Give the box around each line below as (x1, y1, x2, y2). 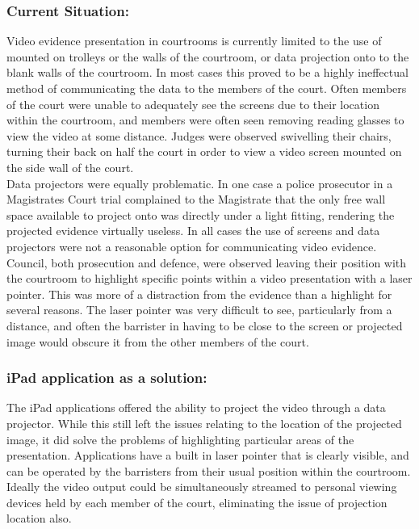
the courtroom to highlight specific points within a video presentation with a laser (6, 270, 413, 287)
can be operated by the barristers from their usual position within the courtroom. (6, 462, 411, 479)
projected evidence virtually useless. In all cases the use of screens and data (6, 222, 380, 239)
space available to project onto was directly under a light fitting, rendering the (6, 206, 395, 223)
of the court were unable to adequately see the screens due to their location (6, 95, 379, 112)
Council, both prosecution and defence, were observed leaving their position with (6, 254, 407, 271)
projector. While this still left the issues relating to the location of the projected (6, 414, 402, 431)
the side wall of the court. (6, 158, 134, 175)
